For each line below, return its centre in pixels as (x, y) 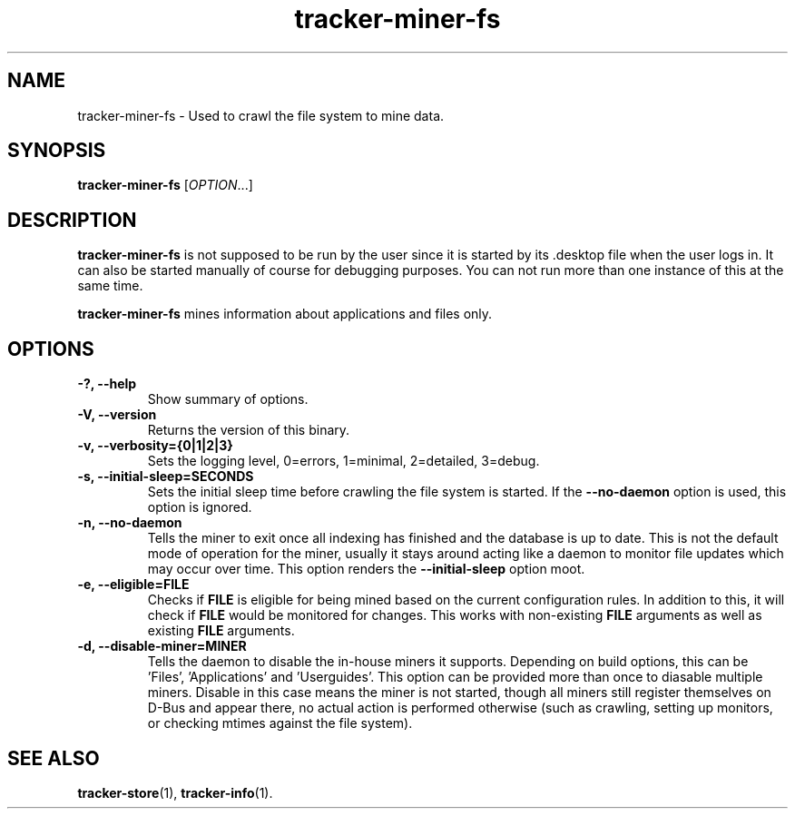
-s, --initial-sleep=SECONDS (166, 477)
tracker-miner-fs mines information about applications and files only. (285, 314)
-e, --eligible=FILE (133, 585)
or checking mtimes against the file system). (280, 723)
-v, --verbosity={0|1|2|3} (155, 446)
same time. (110, 286)
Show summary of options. (228, 399)
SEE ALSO (54, 758)
